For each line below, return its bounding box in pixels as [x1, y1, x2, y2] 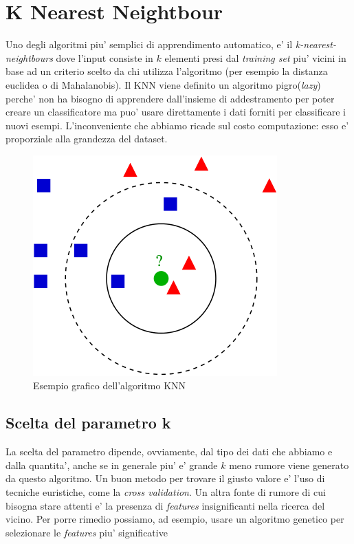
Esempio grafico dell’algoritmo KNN [33, 378, 186, 393]
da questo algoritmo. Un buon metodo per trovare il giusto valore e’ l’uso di [5, 471, 325, 486]
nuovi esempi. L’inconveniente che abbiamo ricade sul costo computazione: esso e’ [5, 118, 349, 132]
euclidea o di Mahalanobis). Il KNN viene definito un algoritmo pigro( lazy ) [5, 77, 321, 91]
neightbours [5, 50, 53, 65]
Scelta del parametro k [5, 412, 171, 433]
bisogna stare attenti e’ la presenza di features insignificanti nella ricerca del [5, 498, 325, 512]
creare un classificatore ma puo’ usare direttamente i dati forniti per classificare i [5, 105, 346, 119]
